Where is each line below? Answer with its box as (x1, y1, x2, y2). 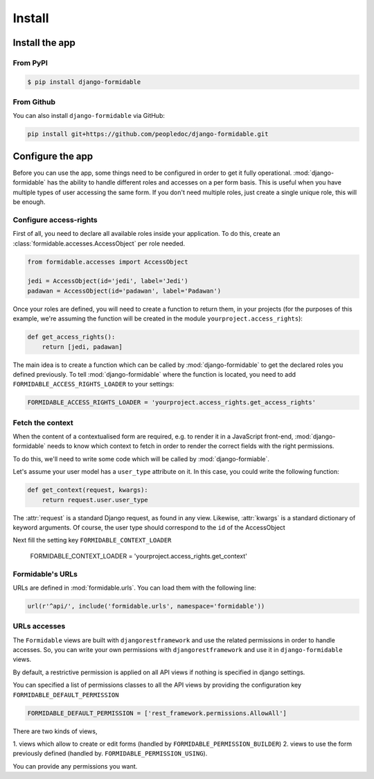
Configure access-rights (12, 215, 98, 225)
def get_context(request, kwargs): (27, 486, 148, 494)
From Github (12, 97, 55, 107)
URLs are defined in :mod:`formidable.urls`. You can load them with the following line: (12, 583, 256, 592)
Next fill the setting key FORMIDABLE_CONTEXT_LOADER (12, 536, 172, 545)
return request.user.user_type (42, 496, 148, 504)
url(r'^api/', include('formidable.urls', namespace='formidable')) (27, 602, 265, 610)
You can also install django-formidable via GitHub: (12, 112, 166, 120)
